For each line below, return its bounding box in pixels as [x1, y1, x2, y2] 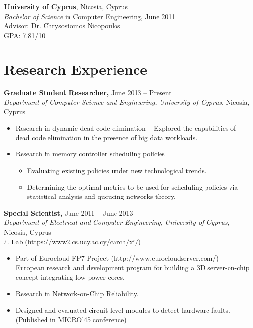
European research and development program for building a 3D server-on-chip [15, 262, 250, 272]
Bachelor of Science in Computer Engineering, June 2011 [4, 11, 176, 21]
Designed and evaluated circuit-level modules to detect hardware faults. [15, 305, 230, 315]
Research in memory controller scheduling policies [15, 149, 165, 159]
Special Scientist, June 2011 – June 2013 [4, 207, 133, 218]
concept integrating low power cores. [15, 272, 125, 282]
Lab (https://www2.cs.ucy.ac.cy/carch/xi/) [11, 236, 141, 246]
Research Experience [4, 59, 147, 79]
